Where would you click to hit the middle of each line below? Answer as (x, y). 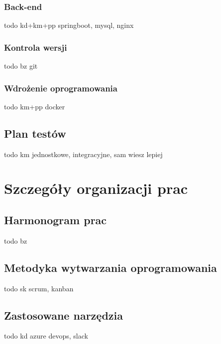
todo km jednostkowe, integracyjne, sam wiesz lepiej (83, 154)
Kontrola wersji (36, 47)
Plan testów (35, 133)
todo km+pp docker (35, 106)
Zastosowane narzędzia (63, 315)
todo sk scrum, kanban (39, 288)
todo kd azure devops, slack (46, 336)
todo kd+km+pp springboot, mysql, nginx (69, 25)
